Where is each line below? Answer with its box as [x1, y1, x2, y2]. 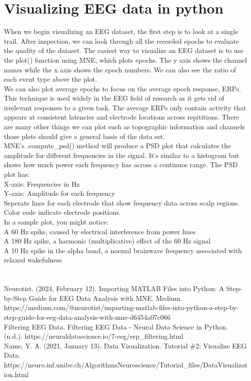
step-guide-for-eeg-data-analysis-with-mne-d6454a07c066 [4, 312, 171, 322]
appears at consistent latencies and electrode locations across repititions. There [4, 112, 239, 122]
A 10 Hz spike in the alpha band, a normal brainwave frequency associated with [4, 245, 242, 255]
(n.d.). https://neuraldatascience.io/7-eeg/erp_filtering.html [4, 331, 184, 341]
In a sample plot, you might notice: [4, 217, 109, 226]
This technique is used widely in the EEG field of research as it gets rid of [4, 93, 224, 103]
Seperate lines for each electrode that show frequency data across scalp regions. [4, 197, 240, 208]
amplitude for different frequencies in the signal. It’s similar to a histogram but [4, 150, 239, 160]
